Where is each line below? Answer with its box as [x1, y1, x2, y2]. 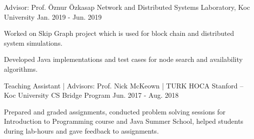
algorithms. [4, 63, 38, 74]
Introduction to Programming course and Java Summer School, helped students [4, 116, 244, 126]
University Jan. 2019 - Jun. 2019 [4, 11, 102, 22]
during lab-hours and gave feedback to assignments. [4, 125, 159, 136]
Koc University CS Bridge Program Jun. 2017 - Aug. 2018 [4, 90, 179, 100]
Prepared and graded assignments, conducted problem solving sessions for [4, 106, 226, 116]
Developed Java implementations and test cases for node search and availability [4, 54, 243, 64]
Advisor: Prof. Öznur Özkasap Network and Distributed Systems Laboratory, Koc [4, 2, 250, 12]
